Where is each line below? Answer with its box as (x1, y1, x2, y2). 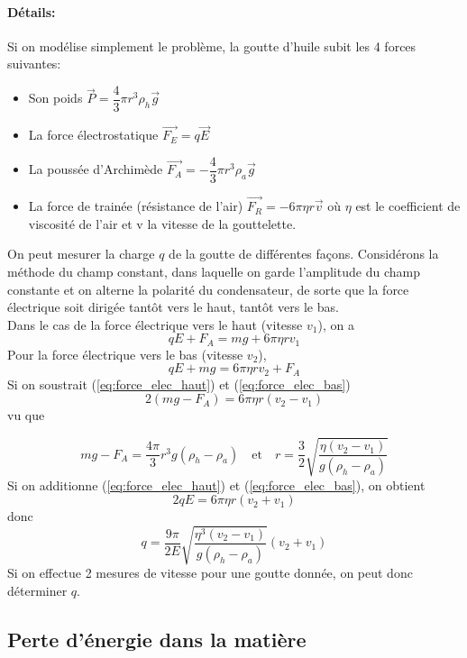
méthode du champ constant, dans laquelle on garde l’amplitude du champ (7, 261, 420, 280)
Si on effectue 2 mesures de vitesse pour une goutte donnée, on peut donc (7, 563, 413, 582)
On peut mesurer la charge (7, 244, 155, 263)
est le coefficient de (355, 196, 461, 215)
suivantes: (7, 54, 61, 73)
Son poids (28, 88, 83, 107)
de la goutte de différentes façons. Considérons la (169, 244, 439, 263)
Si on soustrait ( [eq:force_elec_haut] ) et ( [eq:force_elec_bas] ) (7, 374, 351, 393)
